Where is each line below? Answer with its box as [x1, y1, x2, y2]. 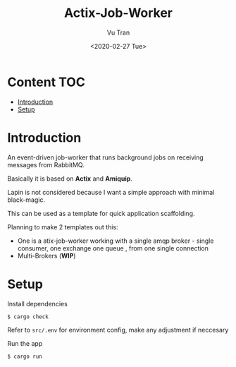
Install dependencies [7, 299, 68, 308]
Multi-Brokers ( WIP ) [17, 251, 76, 260]
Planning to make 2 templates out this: [7, 222, 118, 231]
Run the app [7, 339, 43, 347]
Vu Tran [106, 28, 130, 37]
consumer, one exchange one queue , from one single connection [17, 243, 209, 252]
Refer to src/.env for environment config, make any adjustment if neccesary [7, 325, 229, 334]
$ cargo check [7, 313, 49, 320]
